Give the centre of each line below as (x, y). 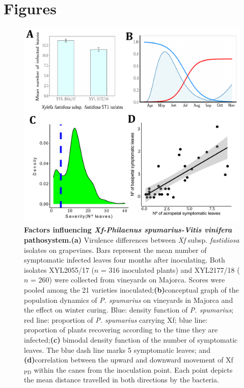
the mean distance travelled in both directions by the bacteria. (121, 380)
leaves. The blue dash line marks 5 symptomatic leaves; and (117, 350)
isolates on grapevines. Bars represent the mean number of (115, 250)
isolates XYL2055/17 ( (59, 269)
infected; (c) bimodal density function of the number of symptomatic (131, 339)
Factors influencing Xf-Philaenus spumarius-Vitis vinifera (128, 230)
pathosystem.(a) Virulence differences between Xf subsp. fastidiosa (132, 240)
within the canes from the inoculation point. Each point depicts (133, 369)
